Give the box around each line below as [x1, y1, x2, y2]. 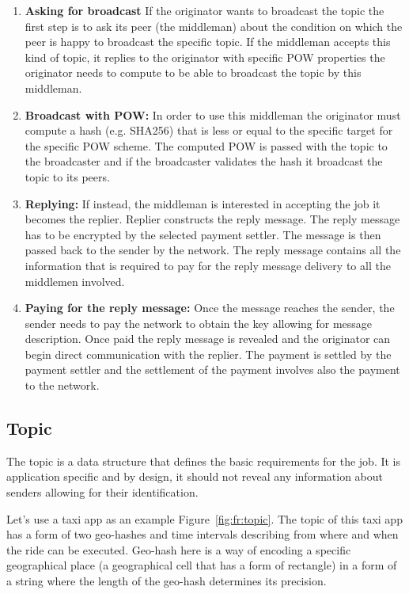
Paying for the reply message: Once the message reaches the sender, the [25, 299, 395, 316]
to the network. [25, 377, 100, 394]
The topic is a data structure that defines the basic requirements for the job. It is [6, 452, 401, 469]
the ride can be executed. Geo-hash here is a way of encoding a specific [6, 541, 351, 558]
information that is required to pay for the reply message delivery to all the [25, 257, 391, 273]
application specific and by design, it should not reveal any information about [6, 468, 383, 485]
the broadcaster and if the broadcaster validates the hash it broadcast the [25, 153, 383, 169]
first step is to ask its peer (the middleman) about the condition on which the [25, 17, 403, 34]
